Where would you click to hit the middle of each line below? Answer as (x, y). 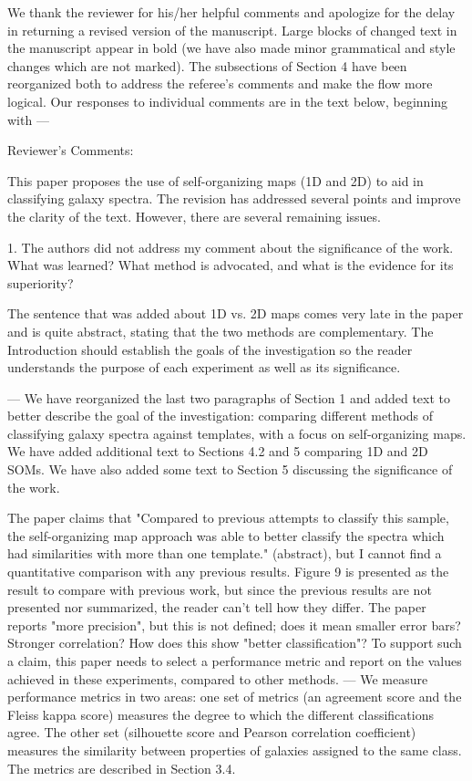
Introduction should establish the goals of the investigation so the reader (210, 349)
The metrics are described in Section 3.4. (122, 768)
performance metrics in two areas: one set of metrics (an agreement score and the (235, 697)
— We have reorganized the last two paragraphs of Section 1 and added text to (229, 397)
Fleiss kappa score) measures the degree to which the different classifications (221, 714)
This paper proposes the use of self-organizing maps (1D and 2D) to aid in (215, 180)
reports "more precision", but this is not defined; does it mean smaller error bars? (234, 625)
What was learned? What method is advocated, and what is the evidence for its (231, 265)
